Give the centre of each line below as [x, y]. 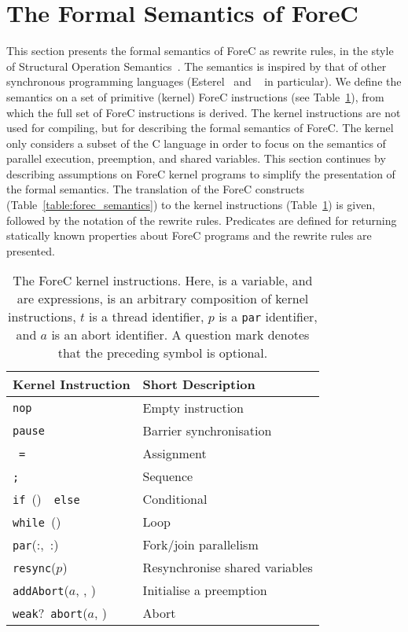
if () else [46, 499]
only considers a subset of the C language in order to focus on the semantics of [196, 143]
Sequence [168, 476]
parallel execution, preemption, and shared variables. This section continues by [196, 158]
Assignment [175, 454]
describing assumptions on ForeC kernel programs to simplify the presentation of [201, 173]
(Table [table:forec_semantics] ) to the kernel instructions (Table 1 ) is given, [191, 205]
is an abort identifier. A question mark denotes [180, 335]
